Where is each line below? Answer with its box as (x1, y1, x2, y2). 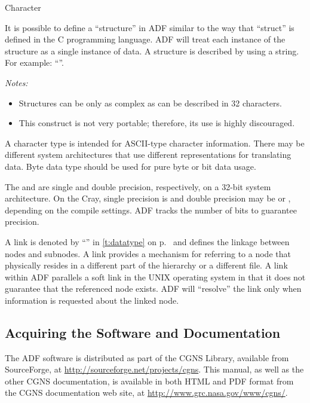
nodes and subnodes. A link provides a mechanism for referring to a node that (5, 247, 291, 259)
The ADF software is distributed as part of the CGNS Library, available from (5, 351, 289, 364)
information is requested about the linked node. (5, 294, 179, 306)
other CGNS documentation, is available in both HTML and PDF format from (5, 374, 294, 387)
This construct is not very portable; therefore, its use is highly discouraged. (19, 117, 295, 129)
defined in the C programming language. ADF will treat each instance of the (5, 33, 286, 45)
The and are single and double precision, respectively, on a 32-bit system (5, 180, 271, 193)
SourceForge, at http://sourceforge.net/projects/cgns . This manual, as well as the (5, 363, 304, 375)
